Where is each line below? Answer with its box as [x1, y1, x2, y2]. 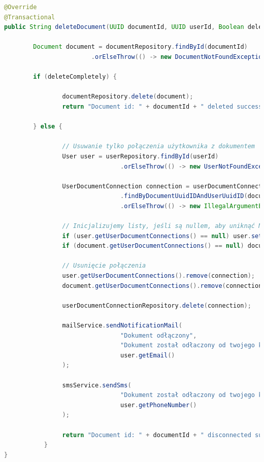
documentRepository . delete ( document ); [62, 93, 193, 101]
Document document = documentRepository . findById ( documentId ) [33, 43, 248, 51]
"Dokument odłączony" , [120, 332, 197, 339]
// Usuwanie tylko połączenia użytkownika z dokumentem [62, 143, 255, 150]
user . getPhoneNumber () [120, 401, 197, 409]
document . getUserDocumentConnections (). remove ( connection [62, 282, 262, 289]
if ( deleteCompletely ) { [33, 73, 117, 81]
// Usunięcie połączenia [62, 262, 146, 270]
